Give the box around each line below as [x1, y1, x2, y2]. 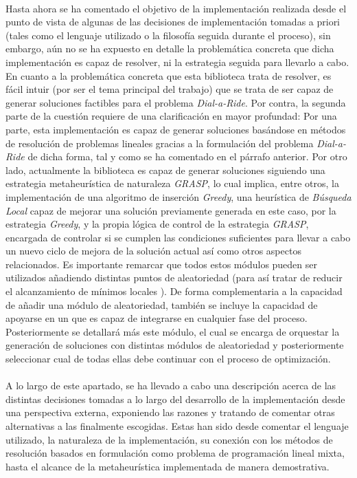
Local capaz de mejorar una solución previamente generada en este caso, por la [5, 203, 336, 217]
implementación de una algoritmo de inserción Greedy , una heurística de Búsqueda [5, 189, 352, 204]
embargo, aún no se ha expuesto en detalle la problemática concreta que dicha [5, 41, 334, 56]
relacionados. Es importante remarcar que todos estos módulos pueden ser [5, 257, 318, 271]
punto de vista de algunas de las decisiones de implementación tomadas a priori [5, 14, 341, 29]
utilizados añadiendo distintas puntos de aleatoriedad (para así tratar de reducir [5, 270, 343, 285]
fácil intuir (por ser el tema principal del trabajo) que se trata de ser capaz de [5, 82, 334, 96]
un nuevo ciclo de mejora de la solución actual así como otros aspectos [5, 243, 301, 258]
